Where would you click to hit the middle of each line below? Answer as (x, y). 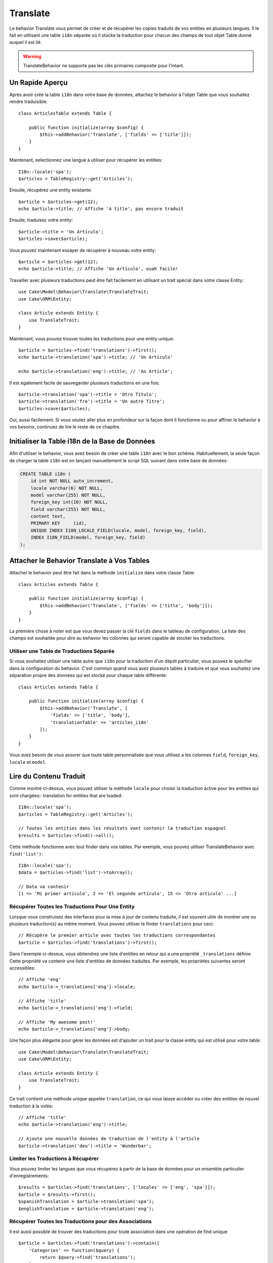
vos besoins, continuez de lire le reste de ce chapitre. (65, 427)
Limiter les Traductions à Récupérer (54, 1158)
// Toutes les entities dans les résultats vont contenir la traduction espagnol (122, 828)
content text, (48, 516)
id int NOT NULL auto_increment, (72, 481)
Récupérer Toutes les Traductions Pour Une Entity (72, 907)
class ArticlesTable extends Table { (65, 113)
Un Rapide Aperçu (38, 83)
